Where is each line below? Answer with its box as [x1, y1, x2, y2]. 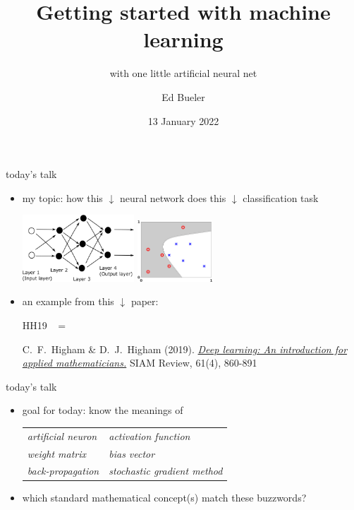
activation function [109, 428, 190, 443]
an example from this [22, 294, 114, 309]
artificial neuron [27, 428, 97, 443]
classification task [243, 190, 319, 205]
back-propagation [27, 463, 99, 478]
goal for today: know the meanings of [22, 403, 183, 417]
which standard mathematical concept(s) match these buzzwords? [22, 490, 307, 505]
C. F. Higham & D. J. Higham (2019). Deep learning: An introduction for [22, 341, 348, 356]
